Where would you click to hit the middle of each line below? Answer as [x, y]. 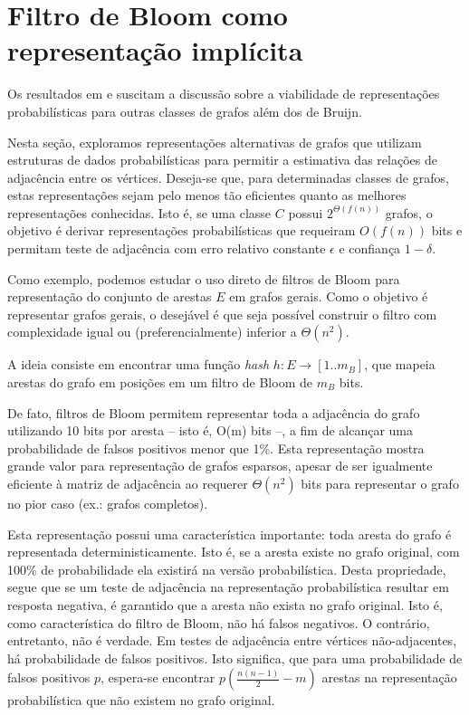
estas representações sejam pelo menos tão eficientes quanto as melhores [207, 195]
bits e [447, 230]
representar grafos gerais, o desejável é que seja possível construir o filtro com [222, 314]
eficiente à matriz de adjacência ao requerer [128, 483]
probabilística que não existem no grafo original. [141, 700]
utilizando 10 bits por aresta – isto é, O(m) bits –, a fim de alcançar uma [211, 430]
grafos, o [409, 212]
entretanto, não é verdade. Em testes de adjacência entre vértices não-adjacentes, [232, 640]
